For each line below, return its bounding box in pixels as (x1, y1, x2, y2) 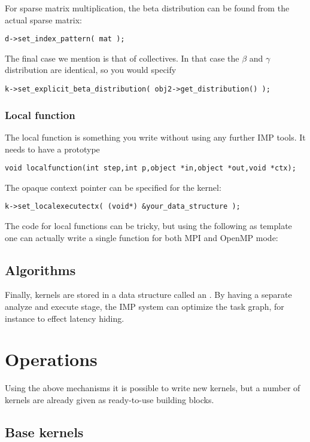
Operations (5, 347, 98, 371)
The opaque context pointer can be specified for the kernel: (5, 181, 221, 193)
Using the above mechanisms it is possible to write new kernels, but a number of (5, 382, 300, 394)
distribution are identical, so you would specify (5, 63, 177, 76)
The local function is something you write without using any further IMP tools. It (5, 130, 306, 143)
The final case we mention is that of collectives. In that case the (5, 51, 239, 64)
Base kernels (5, 422, 84, 441)
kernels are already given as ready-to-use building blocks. (5, 393, 214, 406)
